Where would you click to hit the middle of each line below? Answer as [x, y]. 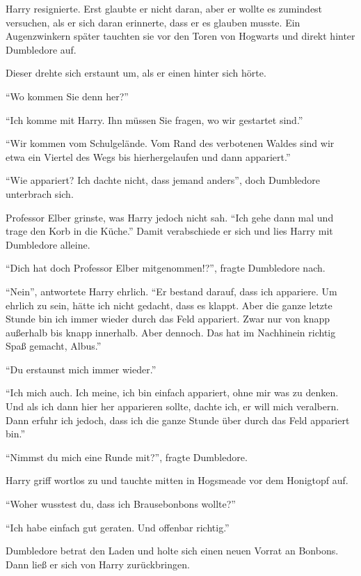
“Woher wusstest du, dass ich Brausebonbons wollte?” [121, 504]
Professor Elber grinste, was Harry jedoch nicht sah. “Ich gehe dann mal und [170, 217]
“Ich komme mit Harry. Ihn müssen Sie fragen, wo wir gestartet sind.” [154, 119]
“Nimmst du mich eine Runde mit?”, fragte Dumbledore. [127, 457]
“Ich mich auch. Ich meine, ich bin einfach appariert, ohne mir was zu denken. [172, 392]
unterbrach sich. [40, 193]
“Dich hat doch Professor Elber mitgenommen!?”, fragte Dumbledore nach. [166, 268]
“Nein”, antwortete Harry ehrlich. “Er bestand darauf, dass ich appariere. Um [171, 291]
